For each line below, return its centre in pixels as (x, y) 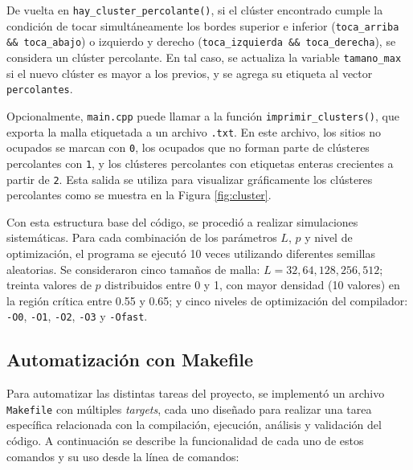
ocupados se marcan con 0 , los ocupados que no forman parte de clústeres (188, 147)
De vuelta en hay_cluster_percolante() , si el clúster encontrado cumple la (195, 10)
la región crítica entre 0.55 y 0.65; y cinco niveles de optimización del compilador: (207, 300)
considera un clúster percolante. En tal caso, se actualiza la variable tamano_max (204, 57)
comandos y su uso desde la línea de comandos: (123, 456)
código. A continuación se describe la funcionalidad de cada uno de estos (185, 441)
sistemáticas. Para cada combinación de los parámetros (142, 237)
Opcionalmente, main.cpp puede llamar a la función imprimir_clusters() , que (203, 115)
